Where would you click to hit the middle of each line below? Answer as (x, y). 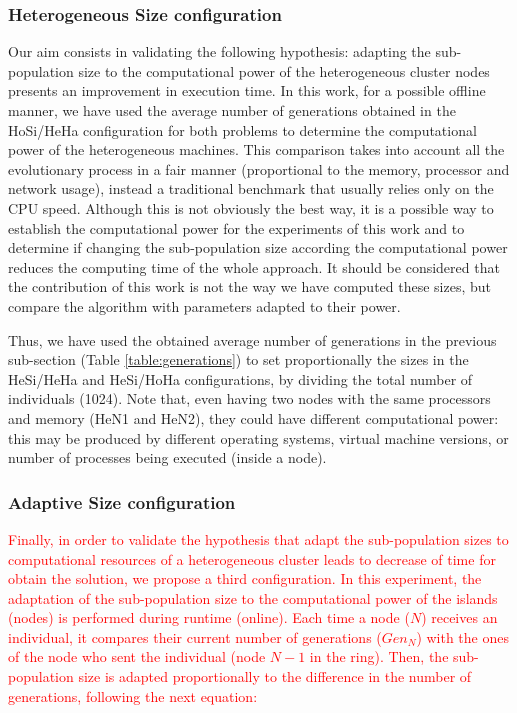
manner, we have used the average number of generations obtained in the (232, 110)
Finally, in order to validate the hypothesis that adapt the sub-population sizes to (258, 538)
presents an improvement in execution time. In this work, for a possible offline (247, 90)
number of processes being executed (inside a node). (167, 457)
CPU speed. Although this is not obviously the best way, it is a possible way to (251, 207)
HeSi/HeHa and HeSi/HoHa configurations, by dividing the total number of (240, 378)
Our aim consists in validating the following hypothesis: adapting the (219, 51)
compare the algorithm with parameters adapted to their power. (204, 305)
